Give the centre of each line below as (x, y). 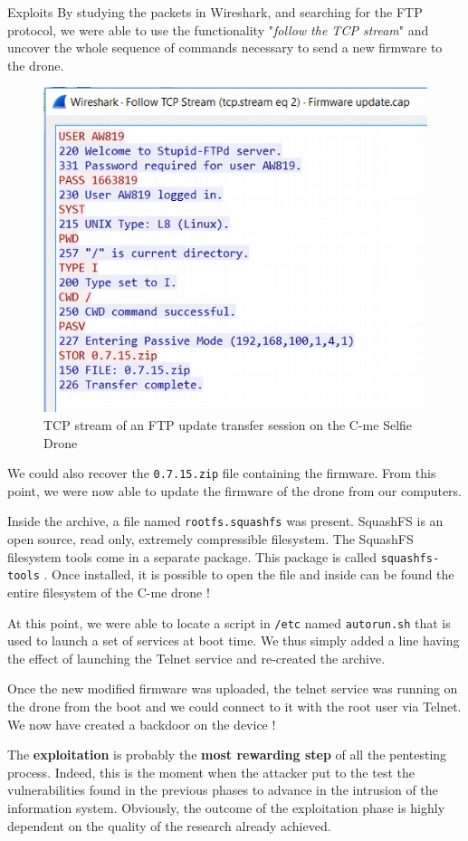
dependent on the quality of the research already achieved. (169, 825)
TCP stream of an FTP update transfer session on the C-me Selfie (228, 425)
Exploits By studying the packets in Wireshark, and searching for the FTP (215, 12)
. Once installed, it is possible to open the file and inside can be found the (249, 574)
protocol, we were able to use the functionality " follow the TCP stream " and (218, 29)
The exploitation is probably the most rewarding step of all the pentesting (227, 755)
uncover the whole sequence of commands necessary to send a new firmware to (225, 48)
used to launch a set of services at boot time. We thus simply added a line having (234, 640)
